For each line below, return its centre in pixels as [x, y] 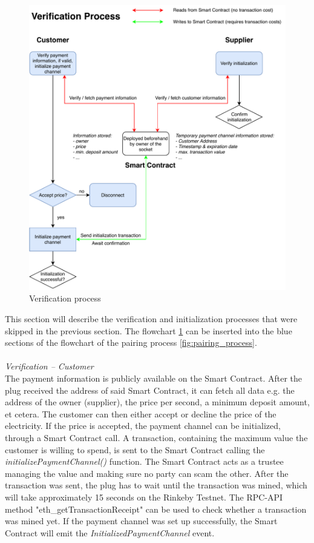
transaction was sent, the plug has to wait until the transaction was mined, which [156, 485]
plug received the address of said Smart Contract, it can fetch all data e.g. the [150, 390]
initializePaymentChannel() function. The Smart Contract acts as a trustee [144, 461]
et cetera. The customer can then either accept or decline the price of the [141, 413]
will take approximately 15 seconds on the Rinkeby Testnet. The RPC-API [144, 497]
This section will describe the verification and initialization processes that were [151, 319]
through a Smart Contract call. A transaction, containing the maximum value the [156, 437]
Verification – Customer [49, 366]
